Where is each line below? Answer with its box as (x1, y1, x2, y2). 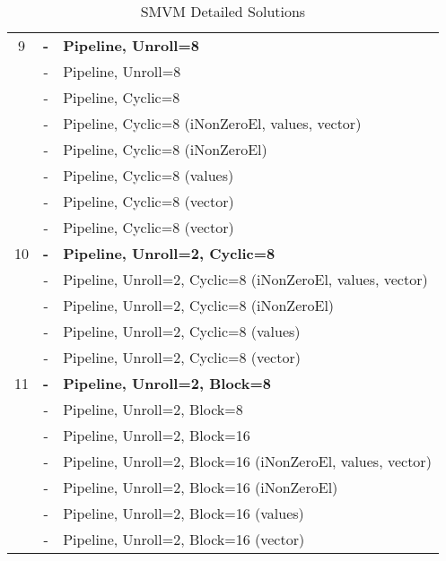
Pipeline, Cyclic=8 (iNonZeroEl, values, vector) (63, 113, 362, 134)
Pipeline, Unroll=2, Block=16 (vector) (63, 529, 305, 549)
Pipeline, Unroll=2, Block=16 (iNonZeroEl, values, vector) (63, 451, 432, 471)
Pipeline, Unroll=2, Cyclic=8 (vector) (63, 347, 301, 367)
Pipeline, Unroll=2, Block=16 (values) (63, 503, 304, 523)
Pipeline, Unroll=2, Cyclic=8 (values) (63, 321, 301, 341)
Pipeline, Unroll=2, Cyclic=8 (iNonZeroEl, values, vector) (63, 269, 428, 289)
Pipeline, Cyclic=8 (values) (63, 165, 234, 186)
